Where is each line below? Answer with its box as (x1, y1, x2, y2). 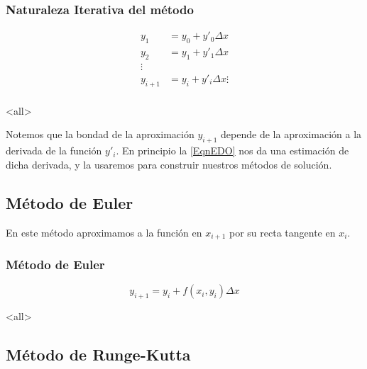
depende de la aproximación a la (221, 127, 362, 142)
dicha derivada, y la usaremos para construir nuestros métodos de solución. (6, 157, 332, 171)
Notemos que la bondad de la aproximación (6, 127, 195, 142)
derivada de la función (6, 143, 102, 158)
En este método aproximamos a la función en (6, 225, 202, 239)
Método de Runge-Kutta (6, 344, 191, 365)
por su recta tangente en (229, 225, 336, 239)
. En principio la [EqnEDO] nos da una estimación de (116, 143, 349, 158)
